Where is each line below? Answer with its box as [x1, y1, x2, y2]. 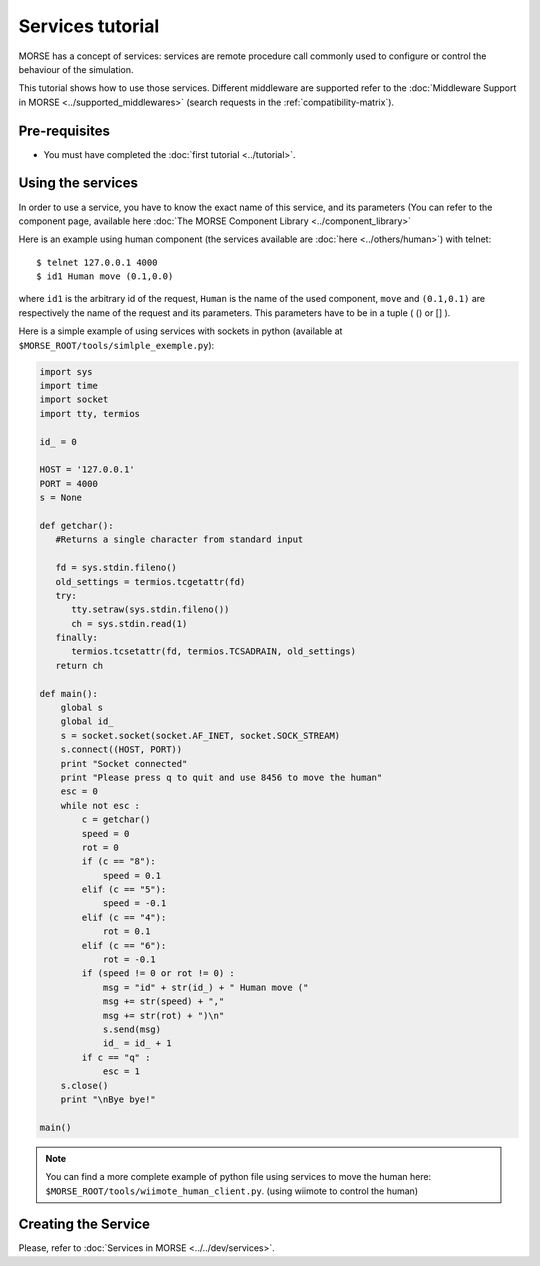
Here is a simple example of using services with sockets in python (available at [18, 325, 343, 337]
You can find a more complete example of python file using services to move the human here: [45, 1171, 432, 1183]
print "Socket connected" [60, 758, 188, 769]
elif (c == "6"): [81, 940, 167, 951]
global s [60, 702, 104, 714]
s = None [39, 492, 83, 504]
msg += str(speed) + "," [102, 996, 225, 1007]
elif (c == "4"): [81, 911, 167, 923]
